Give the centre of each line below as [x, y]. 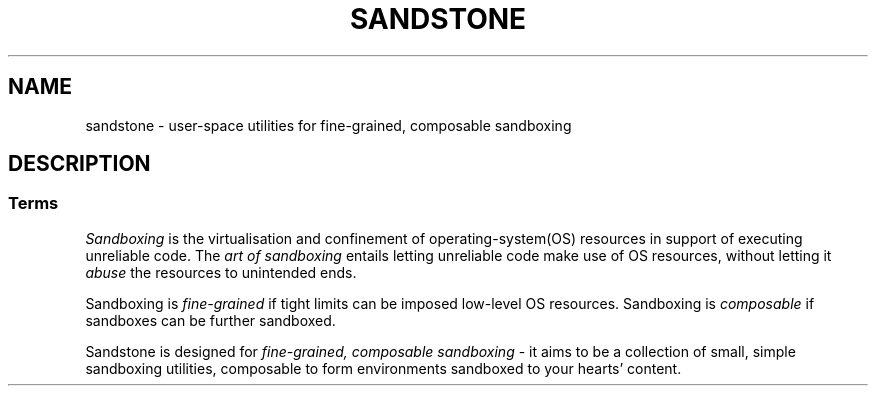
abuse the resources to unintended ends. [221, 272]
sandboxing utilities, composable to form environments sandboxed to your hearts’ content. [383, 368]
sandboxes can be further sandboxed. [210, 320]
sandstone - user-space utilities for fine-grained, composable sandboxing [328, 125]
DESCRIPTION [79, 164]
